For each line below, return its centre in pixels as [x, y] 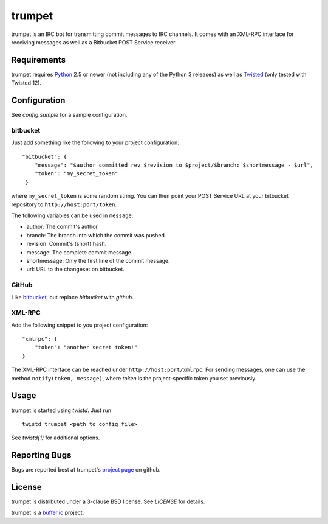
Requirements [39, 60]
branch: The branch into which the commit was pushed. [96, 235]
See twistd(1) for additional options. [56, 438]
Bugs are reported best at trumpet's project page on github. [86, 470]
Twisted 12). [26, 83]
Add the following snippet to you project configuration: [80, 325]
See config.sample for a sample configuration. [69, 115]
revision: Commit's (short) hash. [67, 244]
